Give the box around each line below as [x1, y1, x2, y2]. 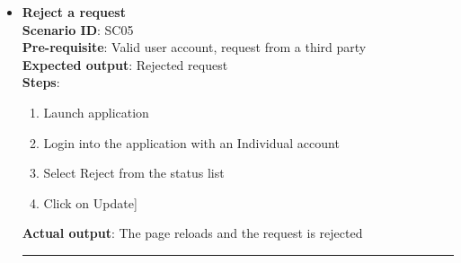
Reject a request [22, 3, 126, 21]
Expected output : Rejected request [22, 55, 228, 74]
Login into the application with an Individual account [43, 133, 340, 152]
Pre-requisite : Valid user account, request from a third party [22, 38, 367, 57]
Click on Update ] [43, 193, 137, 212]
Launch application [43, 102, 149, 121]
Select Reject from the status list [43, 163, 225, 182]
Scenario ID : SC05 [22, 20, 134, 39]
